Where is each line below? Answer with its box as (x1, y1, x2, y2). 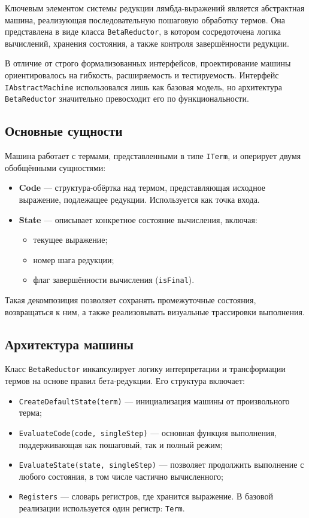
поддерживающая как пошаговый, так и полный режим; (19, 438, 223, 450)
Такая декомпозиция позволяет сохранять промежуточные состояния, (5, 294, 256, 306)
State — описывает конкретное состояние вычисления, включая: (19, 213, 257, 226)
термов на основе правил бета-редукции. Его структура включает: (5, 374, 245, 387)
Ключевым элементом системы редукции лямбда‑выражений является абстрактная (5, 2, 305, 14)
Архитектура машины (5, 334, 134, 353)
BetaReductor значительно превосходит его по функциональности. (5, 92, 249, 105)
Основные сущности (5, 121, 123, 140)
